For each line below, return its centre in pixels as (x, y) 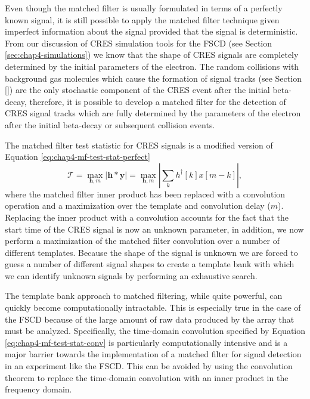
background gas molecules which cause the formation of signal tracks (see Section (153, 78)
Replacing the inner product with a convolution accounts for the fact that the (147, 217)
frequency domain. (38, 389)
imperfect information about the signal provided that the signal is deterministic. (151, 31)
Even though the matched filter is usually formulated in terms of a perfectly (144, 8)
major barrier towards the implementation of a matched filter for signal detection (153, 354)
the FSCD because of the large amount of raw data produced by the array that (150, 319)
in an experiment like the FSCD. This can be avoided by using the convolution (149, 366)
